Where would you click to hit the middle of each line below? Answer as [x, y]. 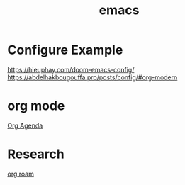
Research [36, 154]
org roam [21, 174]
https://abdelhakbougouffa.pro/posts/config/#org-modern [92, 77]
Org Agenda [25, 125]
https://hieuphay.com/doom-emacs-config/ [71, 69]
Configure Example [65, 50]
